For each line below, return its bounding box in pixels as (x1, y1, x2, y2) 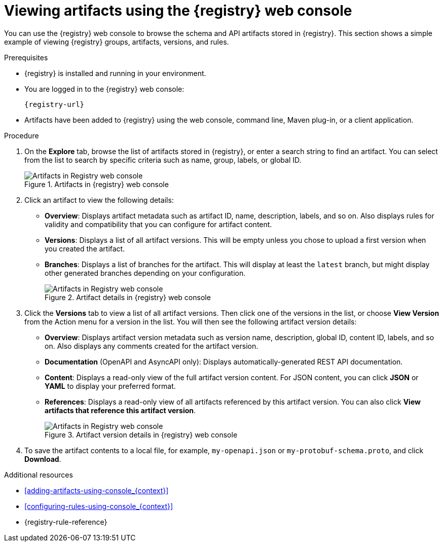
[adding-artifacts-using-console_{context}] (24, 486, 169, 495)
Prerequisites (4, 53, 48, 62)
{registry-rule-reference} (24, 517, 107, 526)
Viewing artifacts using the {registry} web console (4, 2, 352, 19)
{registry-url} (24, 100, 85, 108)
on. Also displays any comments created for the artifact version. (45, 341, 259, 350)
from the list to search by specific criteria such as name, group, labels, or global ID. (24, 155, 302, 164)
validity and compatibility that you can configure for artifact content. (45, 220, 272, 229)
